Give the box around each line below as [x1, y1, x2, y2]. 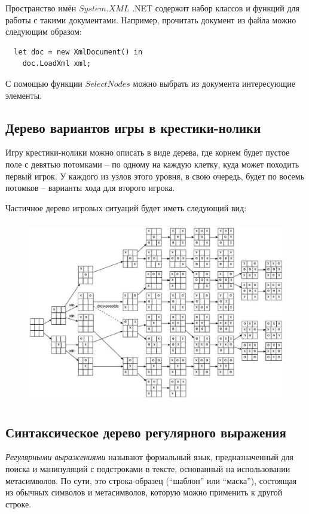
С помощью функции [5, 77, 82, 89]
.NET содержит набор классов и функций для [132, 2, 299, 14]
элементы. [5, 89, 42, 101]
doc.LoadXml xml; [22, 59, 91, 68]
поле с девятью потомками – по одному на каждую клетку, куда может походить [5, 157, 299, 170]
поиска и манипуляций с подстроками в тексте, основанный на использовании [5, 463, 290, 475]
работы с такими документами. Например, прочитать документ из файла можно [5, 13, 296, 26]
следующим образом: [5, 25, 82, 38]
